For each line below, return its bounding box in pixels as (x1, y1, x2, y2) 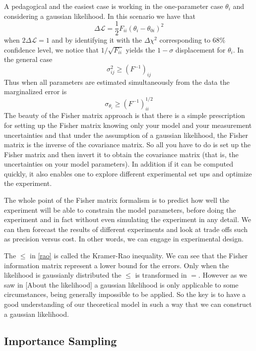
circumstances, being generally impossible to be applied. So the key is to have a (4, 289, 246, 299)
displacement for (175, 44, 226, 55)
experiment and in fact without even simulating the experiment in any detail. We (4, 214, 251, 225)
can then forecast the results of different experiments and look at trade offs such (4, 224, 248, 234)
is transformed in (135, 270, 187, 280)
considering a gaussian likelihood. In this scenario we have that (4, 10, 195, 21)
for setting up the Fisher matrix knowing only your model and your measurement (4, 119, 252, 130)
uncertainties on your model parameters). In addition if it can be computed (4, 159, 233, 169)
